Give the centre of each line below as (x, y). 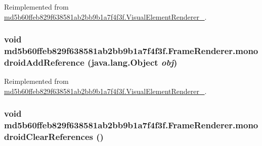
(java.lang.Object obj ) (133, 62)
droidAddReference (44, 62)
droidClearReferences (49, 137)
